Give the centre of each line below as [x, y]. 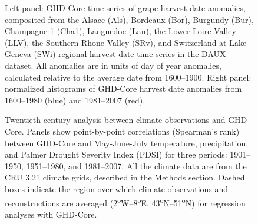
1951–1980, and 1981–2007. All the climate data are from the [136, 166]
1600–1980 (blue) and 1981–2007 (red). [75, 100]
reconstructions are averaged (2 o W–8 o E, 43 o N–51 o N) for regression [125, 202]
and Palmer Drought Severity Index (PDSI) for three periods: [116, 154]
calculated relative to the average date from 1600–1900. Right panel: [128, 77]
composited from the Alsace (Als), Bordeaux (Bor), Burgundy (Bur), [129, 19]
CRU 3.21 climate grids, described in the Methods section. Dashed [125, 177]
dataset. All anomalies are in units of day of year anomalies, [113, 65]
